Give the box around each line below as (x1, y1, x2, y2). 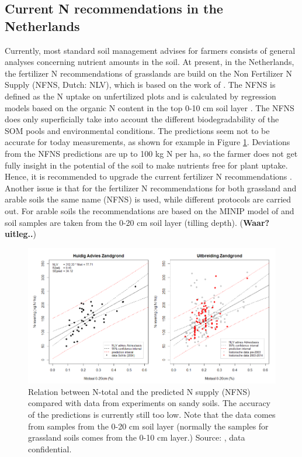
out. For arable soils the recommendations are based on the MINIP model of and (5, 204, 294, 217)
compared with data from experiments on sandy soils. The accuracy (28, 397, 271, 409)
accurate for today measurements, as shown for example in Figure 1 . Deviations (5, 136, 290, 148)
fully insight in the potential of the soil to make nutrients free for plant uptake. (5, 159, 288, 171)
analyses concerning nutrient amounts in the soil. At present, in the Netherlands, (5, 56, 294, 68)
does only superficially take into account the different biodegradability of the (5, 113, 279, 125)
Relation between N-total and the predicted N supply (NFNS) (28, 385, 251, 397)
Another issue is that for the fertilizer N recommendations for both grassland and (5, 181, 297, 194)
